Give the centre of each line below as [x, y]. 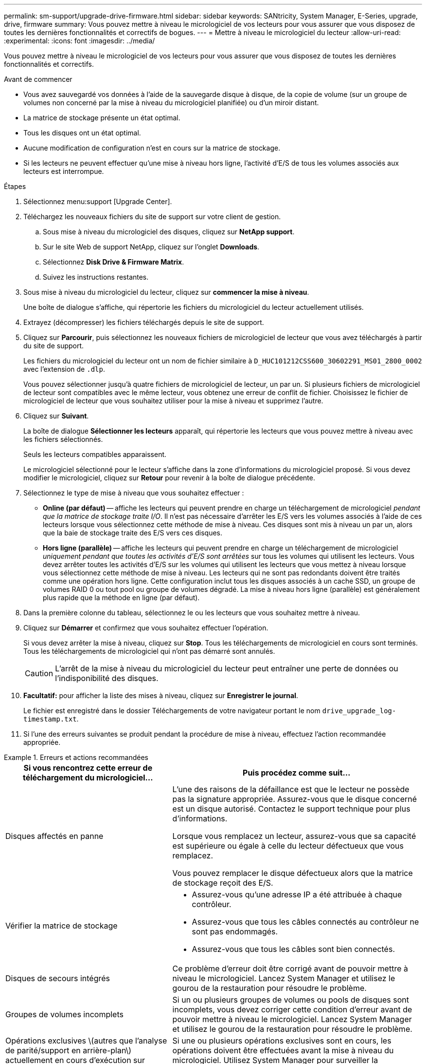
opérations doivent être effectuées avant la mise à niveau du [283, 1050]
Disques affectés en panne [54, 836]
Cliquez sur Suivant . [56, 416]
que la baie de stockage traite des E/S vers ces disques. [133, 533]
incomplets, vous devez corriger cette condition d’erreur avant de [292, 1009]
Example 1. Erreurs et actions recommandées [76, 757]
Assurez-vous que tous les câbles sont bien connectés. [293, 949]
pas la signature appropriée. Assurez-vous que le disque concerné [295, 799]
